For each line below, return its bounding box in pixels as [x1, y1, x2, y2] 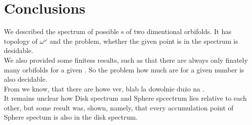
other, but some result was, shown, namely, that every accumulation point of [4, 102, 233, 112]
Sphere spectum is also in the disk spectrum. [4, 112, 138, 122]
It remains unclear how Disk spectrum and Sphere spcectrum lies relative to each [4, 93, 247, 103]
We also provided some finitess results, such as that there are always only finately [4, 54, 248, 65]
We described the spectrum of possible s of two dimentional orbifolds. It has [4, 26, 231, 36]
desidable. [4, 45, 33, 55]
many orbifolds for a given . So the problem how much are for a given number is [4, 64, 244, 74]
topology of [4, 36, 38, 46]
